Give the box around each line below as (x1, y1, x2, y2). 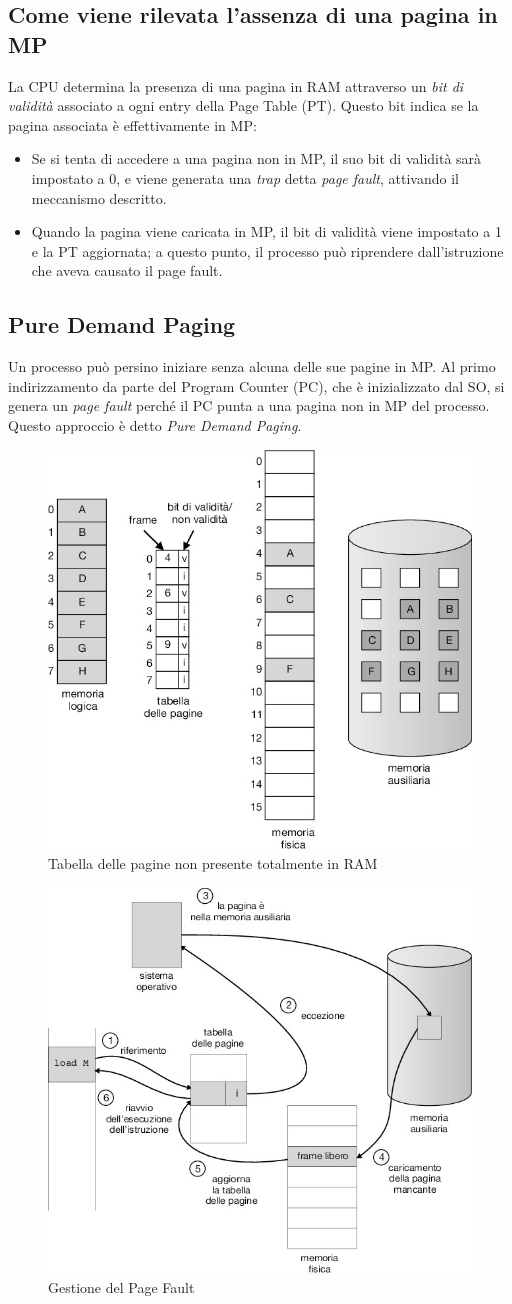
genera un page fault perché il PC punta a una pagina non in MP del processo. (8, 395, 490, 416)
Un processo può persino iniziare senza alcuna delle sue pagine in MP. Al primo (8, 356, 496, 377)
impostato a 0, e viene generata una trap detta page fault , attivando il (31, 167, 459, 188)
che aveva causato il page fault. (31, 260, 223, 281)
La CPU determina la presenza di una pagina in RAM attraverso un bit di (8, 75, 464, 96)
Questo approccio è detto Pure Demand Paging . (8, 414, 302, 435)
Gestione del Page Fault (48, 1276, 195, 1297)
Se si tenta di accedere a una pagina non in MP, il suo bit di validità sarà (31, 148, 482, 169)
